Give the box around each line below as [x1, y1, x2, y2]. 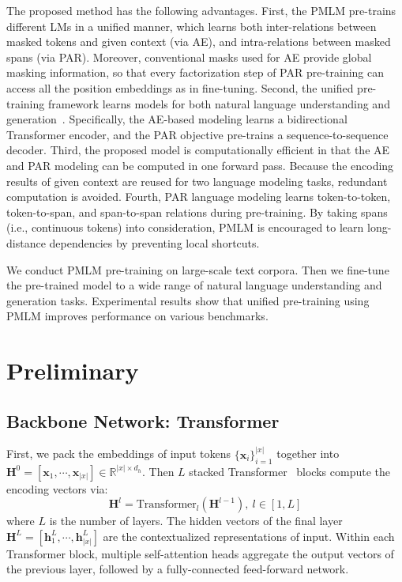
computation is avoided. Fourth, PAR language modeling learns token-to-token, [6, 188, 391, 205]
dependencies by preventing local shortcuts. [49, 234, 260, 251]
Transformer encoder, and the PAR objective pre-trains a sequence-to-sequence [6, 126, 389, 142]
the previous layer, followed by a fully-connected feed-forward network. [6, 561, 349, 577]
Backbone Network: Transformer [6, 408, 280, 433]
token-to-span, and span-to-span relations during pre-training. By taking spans [6, 203, 388, 220]
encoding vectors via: [6, 480, 108, 497]
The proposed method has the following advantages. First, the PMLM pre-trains [6, 2, 396, 18]
